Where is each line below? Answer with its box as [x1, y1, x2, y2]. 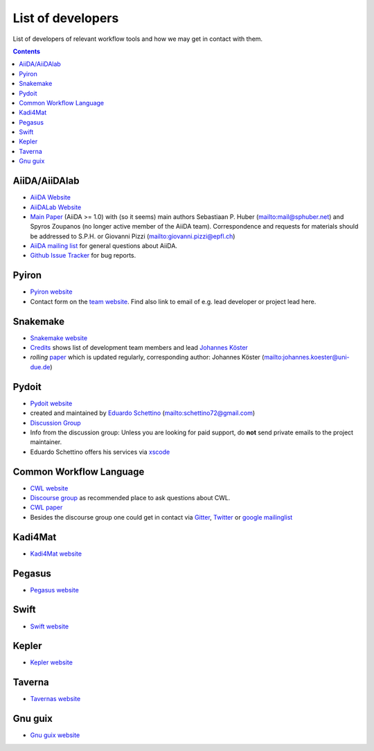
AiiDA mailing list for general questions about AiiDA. [30, 242, 178, 250]
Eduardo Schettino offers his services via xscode [30, 448, 170, 456]
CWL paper [30, 503, 63, 512]
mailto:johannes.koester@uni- [264, 353, 350, 362]
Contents [12, 47, 41, 55]
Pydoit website [30, 399, 73, 407]
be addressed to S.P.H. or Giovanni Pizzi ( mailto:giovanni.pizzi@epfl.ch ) [30, 232, 235, 240]
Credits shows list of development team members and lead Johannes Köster [30, 344, 249, 352]
